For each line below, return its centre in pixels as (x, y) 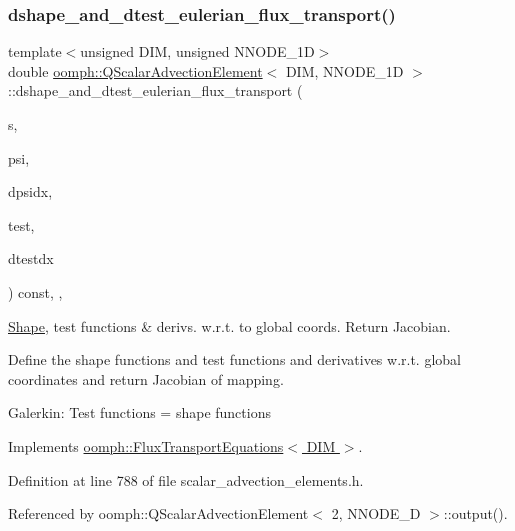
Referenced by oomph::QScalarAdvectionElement (158, 513)
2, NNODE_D (376, 513)
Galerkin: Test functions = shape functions (139, 412)
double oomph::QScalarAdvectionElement (135, 70)
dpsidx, (30, 191)
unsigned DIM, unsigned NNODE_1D (197, 51)
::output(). (475, 513)
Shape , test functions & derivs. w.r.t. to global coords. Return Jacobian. (229, 325)
